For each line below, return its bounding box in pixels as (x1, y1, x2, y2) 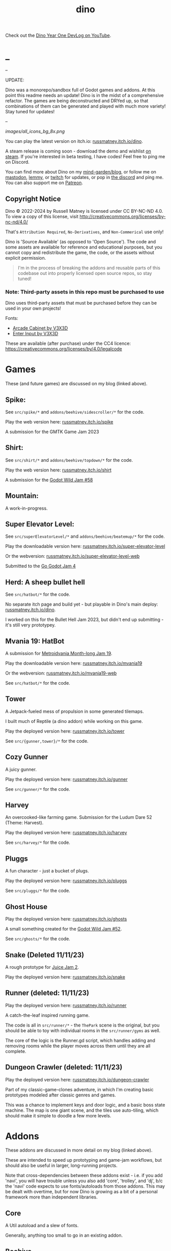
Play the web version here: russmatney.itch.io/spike (5, 418, 113, 424)
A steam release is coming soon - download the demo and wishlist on (5, 148, 151, 154)
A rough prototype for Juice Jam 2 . (5, 964, 79, 970)
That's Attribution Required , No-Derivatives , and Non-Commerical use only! (5, 229, 164, 235)
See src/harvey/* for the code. (5, 839, 70, 845)
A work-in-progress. (5, 505, 48, 511)
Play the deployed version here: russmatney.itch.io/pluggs (5, 878, 127, 884)
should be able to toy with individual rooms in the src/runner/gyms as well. (5, 1027, 161, 1034)
